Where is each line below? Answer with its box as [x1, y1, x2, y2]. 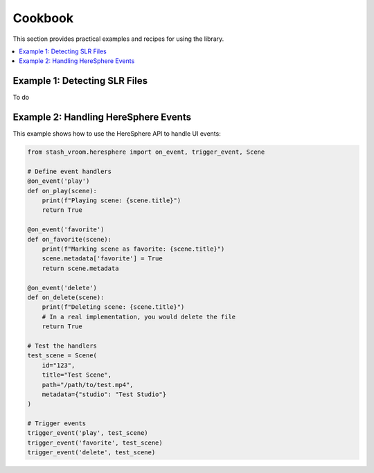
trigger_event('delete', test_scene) [27, 449, 156, 456]
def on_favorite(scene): [27, 235, 112, 243]
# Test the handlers [27, 341, 97, 350]
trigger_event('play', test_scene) [27, 429, 148, 437]
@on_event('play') [27, 177, 90, 185]
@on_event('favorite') [27, 226, 105, 233]
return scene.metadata [42, 264, 119, 272]
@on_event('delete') [27, 284, 97, 292]
